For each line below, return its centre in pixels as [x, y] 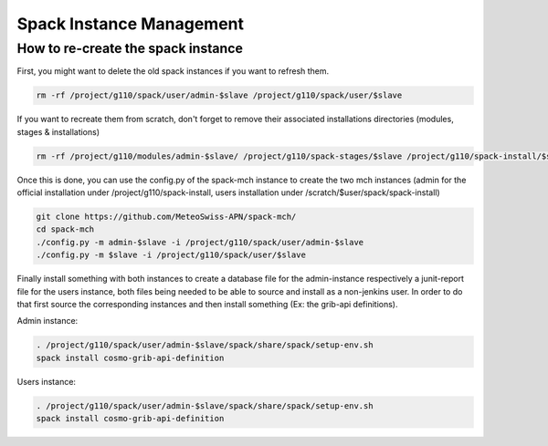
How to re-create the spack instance [130, 48]
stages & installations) [58, 131]
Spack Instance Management [131, 24]
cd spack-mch [65, 229]
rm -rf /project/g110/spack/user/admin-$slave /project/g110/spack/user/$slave [219, 95]
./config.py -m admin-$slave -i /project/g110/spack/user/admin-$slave [200, 242]
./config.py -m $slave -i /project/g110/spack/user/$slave [171, 255]
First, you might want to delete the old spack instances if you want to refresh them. [173, 71]
